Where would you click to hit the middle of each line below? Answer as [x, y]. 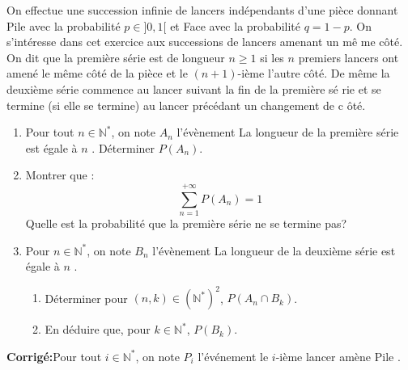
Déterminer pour [86, 298]
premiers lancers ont [348, 57]
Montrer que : [60, 175]
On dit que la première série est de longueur [116, 57]
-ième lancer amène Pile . [338, 356]
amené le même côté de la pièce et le [97, 73]
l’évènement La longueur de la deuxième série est [274, 250]
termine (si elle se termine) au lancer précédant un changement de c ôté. [186, 105]
